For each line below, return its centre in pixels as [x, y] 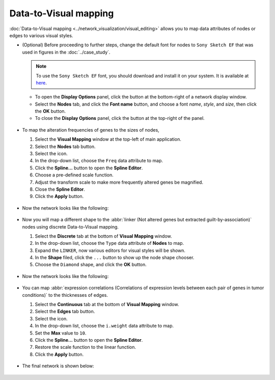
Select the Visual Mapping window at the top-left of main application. [108, 139]
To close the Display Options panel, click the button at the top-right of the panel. [120, 118]
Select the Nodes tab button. [65, 146]
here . [41, 83]
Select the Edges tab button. [65, 312]
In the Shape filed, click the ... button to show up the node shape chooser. [115, 258]
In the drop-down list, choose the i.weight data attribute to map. [104, 326]
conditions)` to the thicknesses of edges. [65, 295]
